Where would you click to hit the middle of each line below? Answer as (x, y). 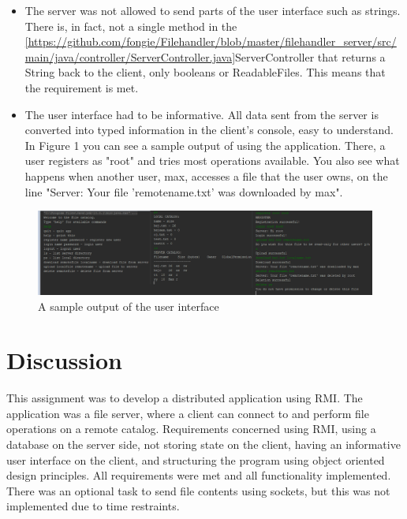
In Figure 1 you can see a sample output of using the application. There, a (205, 145)
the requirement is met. (82, 87)
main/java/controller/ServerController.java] (130, 56)
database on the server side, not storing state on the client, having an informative (203, 444)
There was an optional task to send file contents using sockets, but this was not (198, 490)
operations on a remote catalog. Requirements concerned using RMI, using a (191, 429)
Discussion (64, 360)
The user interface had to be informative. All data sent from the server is (202, 114)
